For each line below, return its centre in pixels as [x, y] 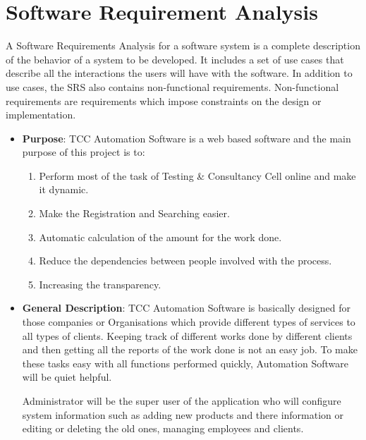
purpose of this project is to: [84, 152]
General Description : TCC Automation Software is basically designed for [186, 308]
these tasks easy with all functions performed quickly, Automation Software [185, 363]
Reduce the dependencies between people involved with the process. [185, 261]
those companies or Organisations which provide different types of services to [189, 322]
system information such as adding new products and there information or [183, 414]
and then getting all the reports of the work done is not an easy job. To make [190, 349]
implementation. [41, 115]
